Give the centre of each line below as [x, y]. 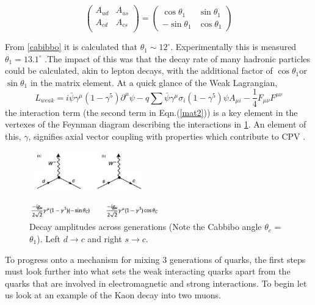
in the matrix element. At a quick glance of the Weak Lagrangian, [154, 82]
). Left [49, 238]
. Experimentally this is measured [234, 47]
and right [105, 238]
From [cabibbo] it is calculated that [71, 47]
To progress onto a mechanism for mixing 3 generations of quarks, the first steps [155, 259]
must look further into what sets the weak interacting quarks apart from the [148, 271]
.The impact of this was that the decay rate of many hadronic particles [178, 58]
